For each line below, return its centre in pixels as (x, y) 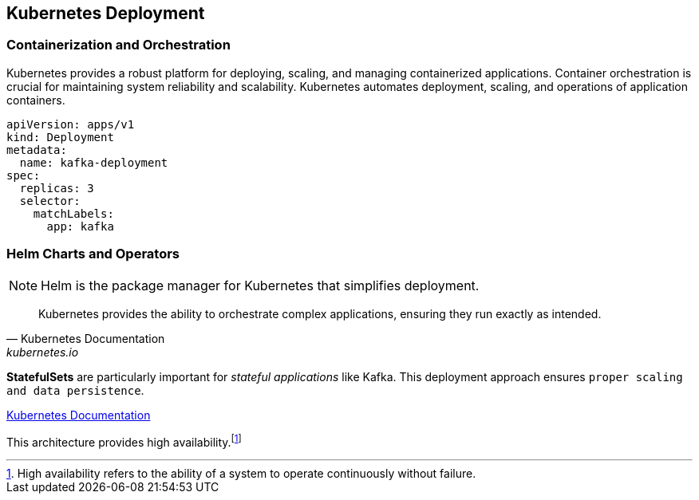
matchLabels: (73, 213)
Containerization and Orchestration (118, 45)
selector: (50, 201)
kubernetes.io (43, 352)
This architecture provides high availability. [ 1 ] (124, 441)
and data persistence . (75, 390)
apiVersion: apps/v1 (71, 124)
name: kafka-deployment (94, 162)
